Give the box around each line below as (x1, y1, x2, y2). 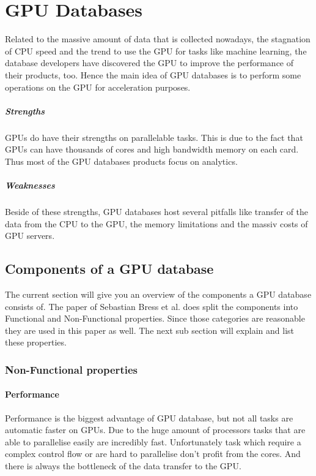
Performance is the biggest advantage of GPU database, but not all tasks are (5, 411, 293, 424)
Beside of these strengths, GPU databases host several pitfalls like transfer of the (5, 205, 309, 217)
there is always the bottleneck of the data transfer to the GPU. (5, 459, 241, 472)
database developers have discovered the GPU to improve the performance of (5, 56, 294, 69)
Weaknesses (5, 179, 55, 192)
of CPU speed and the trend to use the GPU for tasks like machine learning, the (5, 44, 307, 57)
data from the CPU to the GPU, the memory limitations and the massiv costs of (5, 217, 308, 230)
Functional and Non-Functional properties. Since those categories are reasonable (5, 312, 305, 325)
